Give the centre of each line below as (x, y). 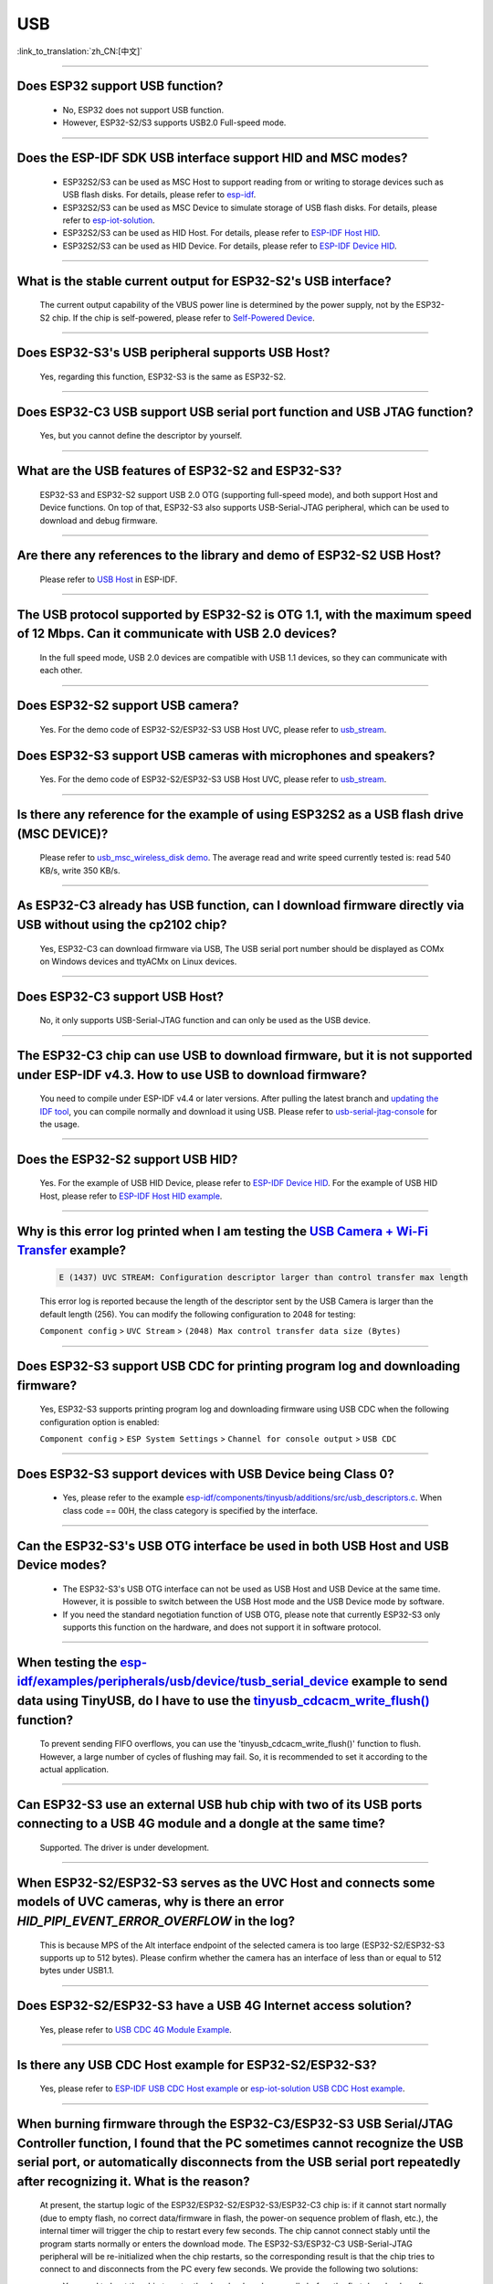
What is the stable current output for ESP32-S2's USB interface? (204, 281)
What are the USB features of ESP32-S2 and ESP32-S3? (179, 471)
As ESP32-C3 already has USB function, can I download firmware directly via (241, 906)
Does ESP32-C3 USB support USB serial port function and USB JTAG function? (245, 412)
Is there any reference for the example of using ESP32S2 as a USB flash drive (241, 814)
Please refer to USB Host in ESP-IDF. (109, 579)
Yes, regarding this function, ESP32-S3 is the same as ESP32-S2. (163, 376)
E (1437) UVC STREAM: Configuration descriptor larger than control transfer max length (264, 1278)
